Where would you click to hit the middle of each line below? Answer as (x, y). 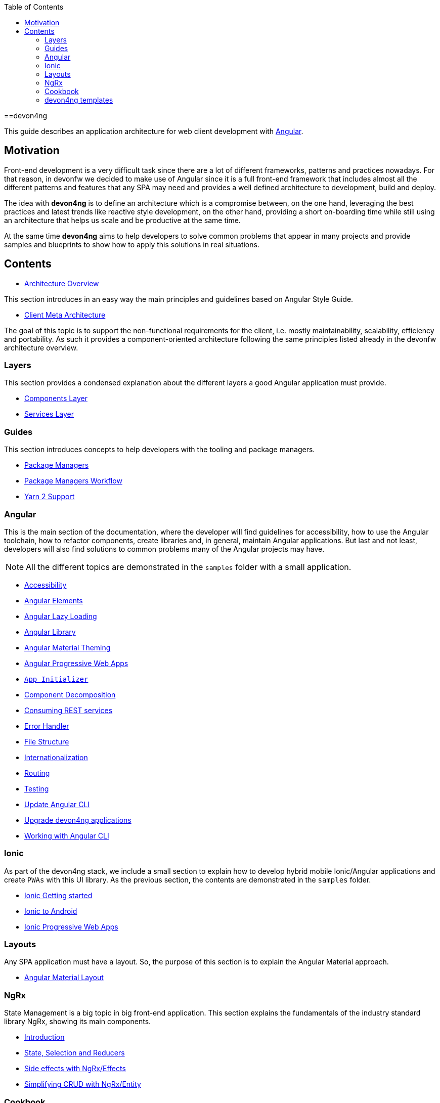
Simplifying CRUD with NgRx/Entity (83, 1084)
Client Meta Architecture (65, 315)
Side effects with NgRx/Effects (75, 1069)
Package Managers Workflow (73, 481)
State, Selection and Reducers (75, 1053)
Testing (37, 788)
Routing (37, 773)
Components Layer (56, 399)
